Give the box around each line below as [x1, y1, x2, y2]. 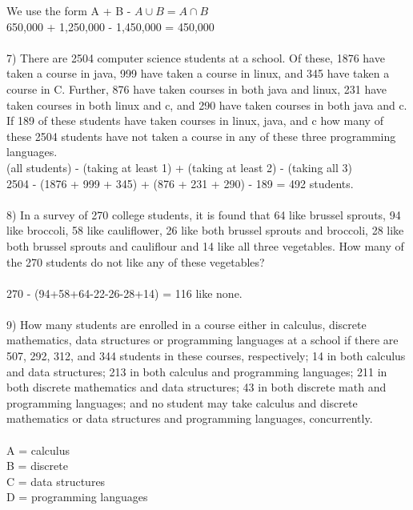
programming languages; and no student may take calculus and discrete [6, 394, 358, 411]
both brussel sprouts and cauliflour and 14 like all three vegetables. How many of [6, 237, 404, 254]
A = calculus [6, 441, 70, 458]
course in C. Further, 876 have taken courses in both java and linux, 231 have [6, 80, 387, 97]
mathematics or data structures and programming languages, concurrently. [6, 410, 373, 427]
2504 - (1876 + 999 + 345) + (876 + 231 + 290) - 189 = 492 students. [6, 175, 354, 191]
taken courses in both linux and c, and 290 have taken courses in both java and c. [6, 96, 407, 113]
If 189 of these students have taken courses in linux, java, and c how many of [6, 112, 383, 129]
